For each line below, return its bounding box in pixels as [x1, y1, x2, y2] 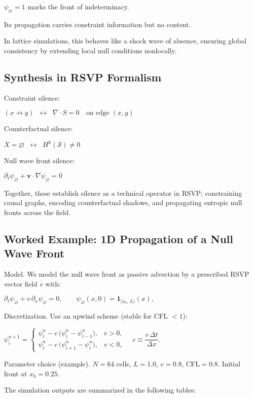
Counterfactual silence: [4, 123, 73, 134]
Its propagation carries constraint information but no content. [4, 19, 191, 29]
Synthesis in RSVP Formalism [4, 69, 162, 84]
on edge [86, 109, 109, 117]
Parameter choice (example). [4, 358, 90, 368]
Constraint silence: [4, 92, 60, 103]
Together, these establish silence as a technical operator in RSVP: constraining [4, 187, 242, 198]
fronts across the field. [4, 207, 71, 217]
